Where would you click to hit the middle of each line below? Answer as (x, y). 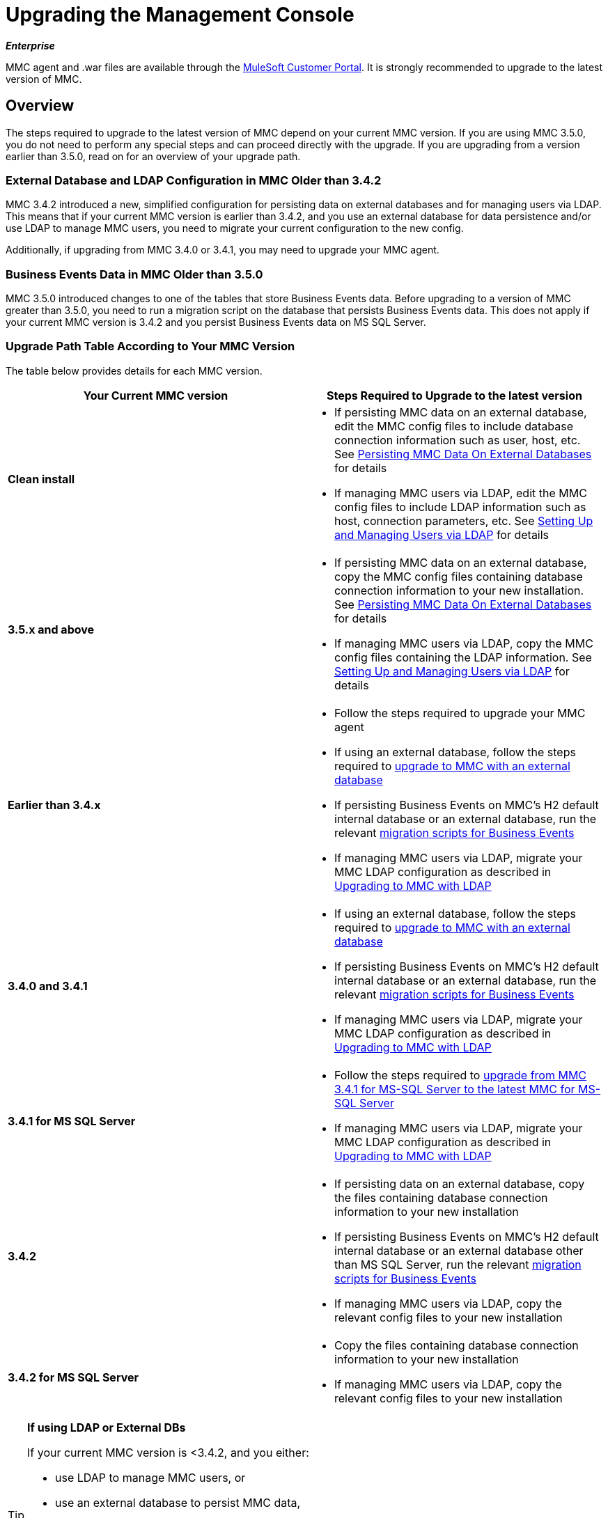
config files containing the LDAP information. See (463, 657)
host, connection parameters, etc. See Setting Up (464, 521)
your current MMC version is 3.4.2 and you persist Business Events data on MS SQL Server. (216, 322)
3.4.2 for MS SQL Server (73, 1377)
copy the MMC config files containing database (459, 576)
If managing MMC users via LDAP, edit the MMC (461, 493)
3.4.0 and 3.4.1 (48, 986)
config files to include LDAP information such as (460, 507)
